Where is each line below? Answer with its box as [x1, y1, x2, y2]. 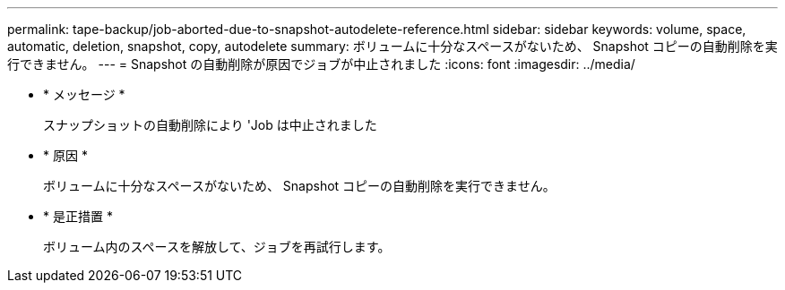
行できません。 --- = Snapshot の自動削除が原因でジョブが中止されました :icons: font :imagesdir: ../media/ [7, 56, 635, 72]
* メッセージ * [43, 87, 125, 102]
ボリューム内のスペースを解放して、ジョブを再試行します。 [43, 239, 391, 254]
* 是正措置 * [43, 209, 113, 224]
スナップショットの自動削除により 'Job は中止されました [43, 117, 377, 132]
